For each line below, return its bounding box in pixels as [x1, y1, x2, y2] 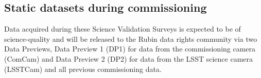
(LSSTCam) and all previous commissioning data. [4, 63, 162, 74]
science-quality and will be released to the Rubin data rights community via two [4, 33, 257, 44]
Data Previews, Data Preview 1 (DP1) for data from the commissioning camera [4, 43, 256, 54]
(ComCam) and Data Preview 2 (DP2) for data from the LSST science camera [4, 53, 253, 64]
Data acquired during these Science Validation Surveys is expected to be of [4, 23, 241, 34]
